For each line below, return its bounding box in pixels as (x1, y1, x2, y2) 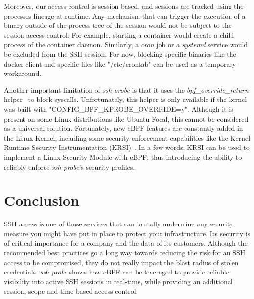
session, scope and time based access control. (4, 286, 138, 296)
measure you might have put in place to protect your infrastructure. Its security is (4, 228, 251, 238)
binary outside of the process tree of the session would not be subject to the (4, 20, 231, 30)
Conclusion (4, 190, 80, 210)
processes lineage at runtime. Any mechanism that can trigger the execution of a (4, 10, 246, 21)
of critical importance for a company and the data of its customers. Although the (4, 238, 248, 248)
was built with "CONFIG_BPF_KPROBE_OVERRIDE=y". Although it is (4, 103, 233, 114)
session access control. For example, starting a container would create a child (4, 29, 234, 40)
